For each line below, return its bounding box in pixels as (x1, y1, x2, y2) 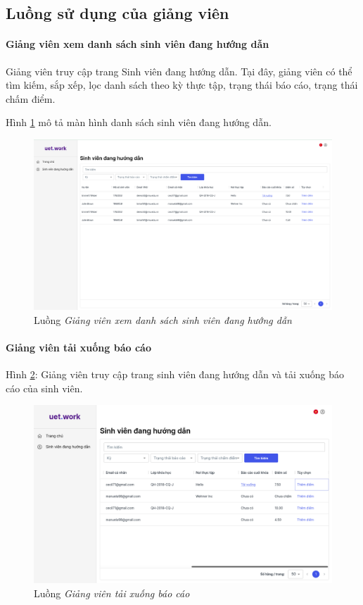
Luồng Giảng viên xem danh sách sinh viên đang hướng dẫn (34, 312, 292, 327)
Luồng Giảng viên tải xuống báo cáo (34, 585, 190, 600)
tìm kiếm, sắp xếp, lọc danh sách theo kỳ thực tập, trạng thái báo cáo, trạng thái (6, 77, 358, 92)
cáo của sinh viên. (6, 380, 83, 395)
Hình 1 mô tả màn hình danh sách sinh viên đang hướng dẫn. (6, 115, 272, 130)
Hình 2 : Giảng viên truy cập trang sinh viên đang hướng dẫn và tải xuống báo (6, 367, 344, 382)
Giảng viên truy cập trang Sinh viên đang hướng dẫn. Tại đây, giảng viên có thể (6, 63, 352, 78)
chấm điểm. (6, 91, 56, 106)
